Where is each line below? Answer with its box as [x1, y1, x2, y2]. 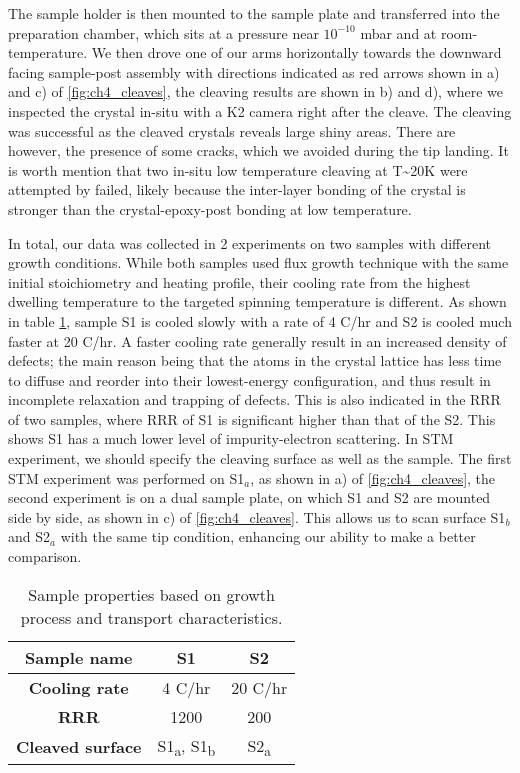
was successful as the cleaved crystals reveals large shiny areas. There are [8, 120, 456, 141]
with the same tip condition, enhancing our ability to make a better [60, 526, 476, 547]
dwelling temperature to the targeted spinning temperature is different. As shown [8, 291, 507, 312]
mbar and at [360, 22, 437, 43]
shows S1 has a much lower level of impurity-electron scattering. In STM [8, 428, 454, 449]
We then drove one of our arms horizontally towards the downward [91, 42, 502, 63]
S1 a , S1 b [157, 733, 216, 760]
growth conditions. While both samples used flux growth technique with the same [8, 252, 509, 273]
